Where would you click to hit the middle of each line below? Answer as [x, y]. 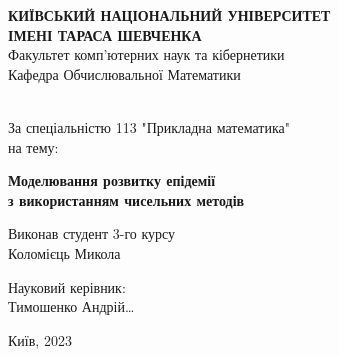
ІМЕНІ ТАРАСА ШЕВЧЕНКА [105, 34]
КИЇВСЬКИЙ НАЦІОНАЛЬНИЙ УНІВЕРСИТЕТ [169, 15]
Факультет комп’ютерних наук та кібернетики [146, 54]
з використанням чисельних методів [126, 199]
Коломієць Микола [64, 252]
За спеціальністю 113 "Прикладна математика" [149, 126]
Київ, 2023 [40, 339]
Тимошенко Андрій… [71, 306]
